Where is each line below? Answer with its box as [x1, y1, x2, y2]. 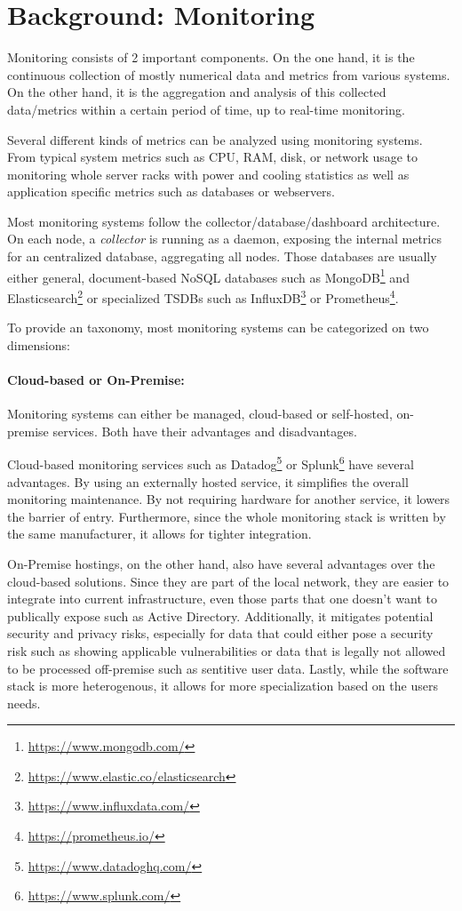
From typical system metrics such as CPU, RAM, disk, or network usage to [7, 148, 418, 166]
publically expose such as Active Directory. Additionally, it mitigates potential [7, 606, 434, 625]
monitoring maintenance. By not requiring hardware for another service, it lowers [7, 490, 450, 508]
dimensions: [7, 335, 70, 354]
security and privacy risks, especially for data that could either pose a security [7, 624, 434, 643]
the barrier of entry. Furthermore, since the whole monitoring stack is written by [7, 507, 446, 525]
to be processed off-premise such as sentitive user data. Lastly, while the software [7, 659, 449, 677]
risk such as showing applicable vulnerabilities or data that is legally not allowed [7, 641, 446, 659]
